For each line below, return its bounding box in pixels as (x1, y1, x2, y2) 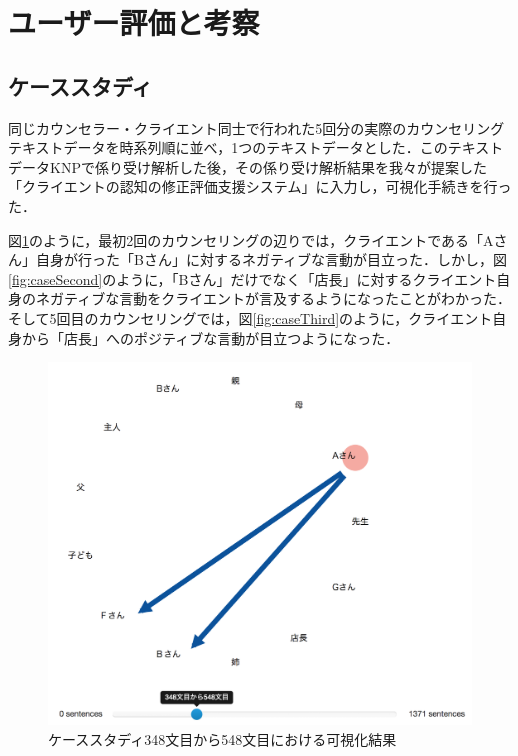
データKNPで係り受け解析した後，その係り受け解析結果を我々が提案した (8, 156, 487, 177)
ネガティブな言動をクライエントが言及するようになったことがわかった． (35, 288, 512, 309)
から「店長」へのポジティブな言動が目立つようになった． (21, 327, 400, 348)
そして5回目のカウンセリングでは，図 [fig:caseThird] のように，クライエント (8, 307, 493, 328)
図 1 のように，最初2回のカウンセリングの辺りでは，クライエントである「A (8, 229, 494, 250)
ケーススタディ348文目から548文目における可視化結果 (48, 728, 397, 749)
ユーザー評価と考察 (8, 2, 260, 43)
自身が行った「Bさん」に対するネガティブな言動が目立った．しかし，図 (35, 249, 508, 270)
